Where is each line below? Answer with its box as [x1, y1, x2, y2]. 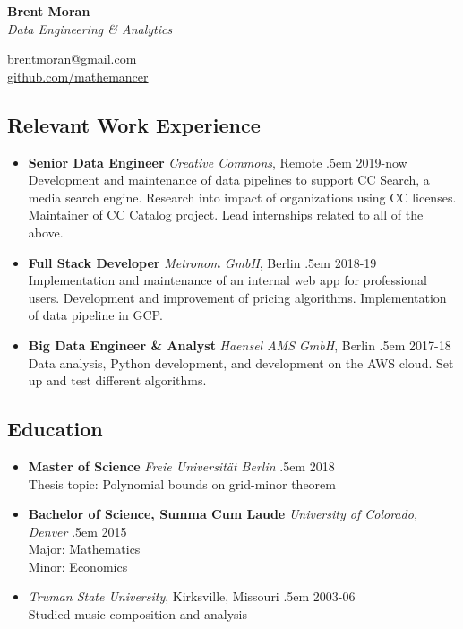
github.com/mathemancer [7, 66, 149, 85]
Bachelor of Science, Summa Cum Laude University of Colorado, [28, 504, 418, 523]
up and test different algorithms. [28, 371, 207, 390]
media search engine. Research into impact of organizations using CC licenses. [28, 187, 457, 206]
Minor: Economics [28, 556, 128, 575]
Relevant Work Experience [7, 110, 261, 138]
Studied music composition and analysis [28, 605, 247, 624]
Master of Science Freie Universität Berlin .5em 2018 [28, 456, 335, 475]
